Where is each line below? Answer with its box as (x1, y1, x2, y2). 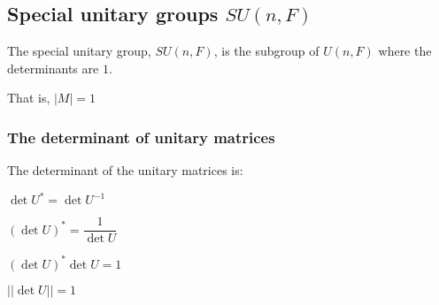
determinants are (7, 58, 99, 77)
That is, (7, 88, 50, 107)
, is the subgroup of (213, 42, 320, 60)
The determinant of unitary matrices (7, 126, 275, 148)
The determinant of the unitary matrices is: (7, 161, 243, 179)
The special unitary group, (7, 42, 151, 60)
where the (378, 42, 432, 60)
